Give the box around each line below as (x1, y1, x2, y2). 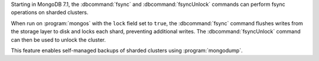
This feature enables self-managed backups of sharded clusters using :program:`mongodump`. (11, 47, 243, 54)
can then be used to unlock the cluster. (11, 36, 106, 43)
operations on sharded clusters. (11, 9, 89, 16)
